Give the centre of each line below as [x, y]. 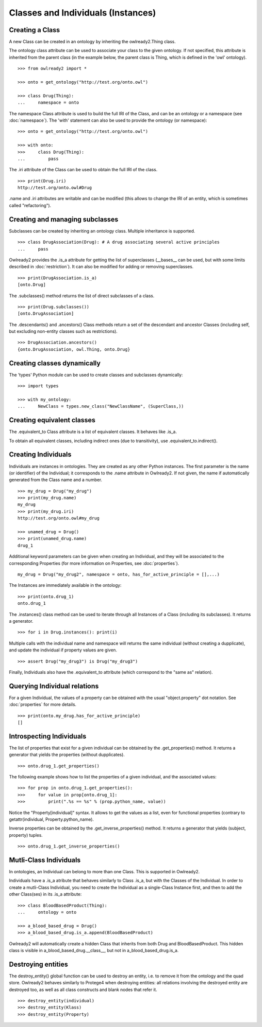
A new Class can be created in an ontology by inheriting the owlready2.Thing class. [92, 42]
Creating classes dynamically [55, 363]
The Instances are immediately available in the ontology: [65, 585]
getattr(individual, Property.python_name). [51, 819]
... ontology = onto [47, 912]
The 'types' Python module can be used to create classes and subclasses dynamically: [96, 375]
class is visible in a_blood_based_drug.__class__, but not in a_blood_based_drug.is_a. [94, 950]
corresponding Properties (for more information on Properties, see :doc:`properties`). [94, 563]
